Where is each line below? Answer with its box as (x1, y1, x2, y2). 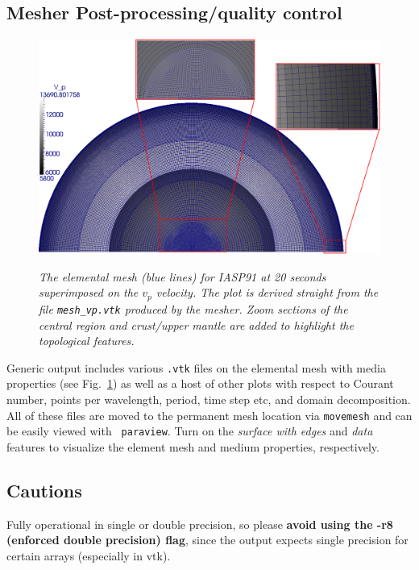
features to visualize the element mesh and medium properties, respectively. (6, 438, 380, 455)
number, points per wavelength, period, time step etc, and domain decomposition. (6, 391, 411, 407)
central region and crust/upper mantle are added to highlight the (39, 316, 354, 333)
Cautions (6, 477, 82, 502)
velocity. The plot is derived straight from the (156, 284, 379, 301)
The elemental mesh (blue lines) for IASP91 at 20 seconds (39, 268, 326, 285)
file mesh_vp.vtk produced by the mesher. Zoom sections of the (39, 300, 348, 317)
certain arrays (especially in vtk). (6, 547, 171, 564)
